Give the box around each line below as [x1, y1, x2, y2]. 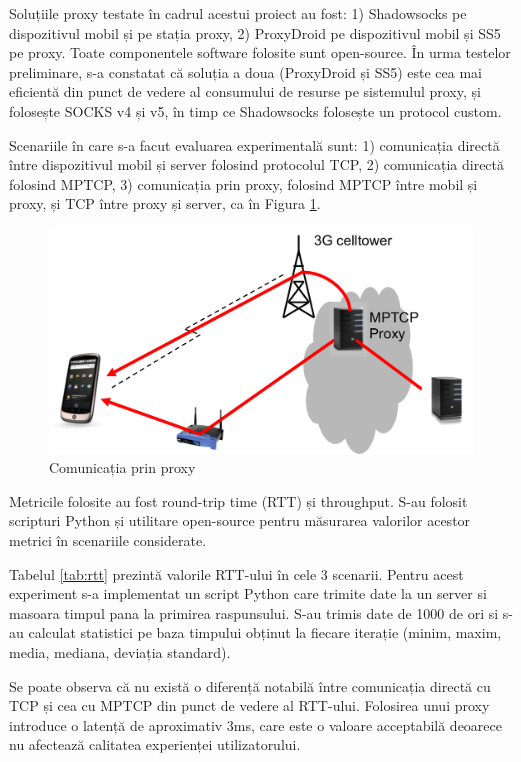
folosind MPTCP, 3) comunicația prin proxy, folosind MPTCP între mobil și [9, 173, 478, 194]
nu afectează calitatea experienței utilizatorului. [9, 734, 301, 755]
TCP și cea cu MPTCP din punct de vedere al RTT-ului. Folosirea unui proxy [9, 695, 490, 716]
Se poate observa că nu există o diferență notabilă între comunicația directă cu [9, 675, 491, 696]
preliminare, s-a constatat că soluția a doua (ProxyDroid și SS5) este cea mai [9, 61, 483, 82]
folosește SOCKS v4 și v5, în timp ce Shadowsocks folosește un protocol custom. [9, 100, 502, 121]
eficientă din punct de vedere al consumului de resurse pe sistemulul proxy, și [9, 81, 481, 102]
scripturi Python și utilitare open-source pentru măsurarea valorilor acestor [9, 510, 471, 531]
